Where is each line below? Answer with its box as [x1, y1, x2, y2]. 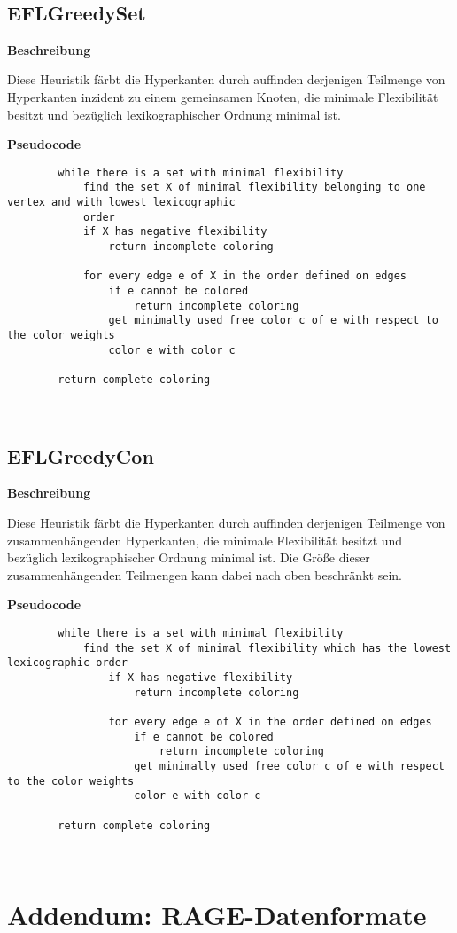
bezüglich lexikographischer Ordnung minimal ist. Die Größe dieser [7, 548, 370, 567]
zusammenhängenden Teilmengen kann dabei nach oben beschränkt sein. [7, 565, 402, 584]
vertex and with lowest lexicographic [7, 196, 236, 209]
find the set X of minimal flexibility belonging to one [82, 181, 426, 194]
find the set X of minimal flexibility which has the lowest [82, 641, 452, 655]
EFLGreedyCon [7, 442, 154, 469]
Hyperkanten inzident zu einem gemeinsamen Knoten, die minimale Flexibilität [7, 87, 438, 106]
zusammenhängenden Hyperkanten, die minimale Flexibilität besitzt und [7, 530, 403, 549]
